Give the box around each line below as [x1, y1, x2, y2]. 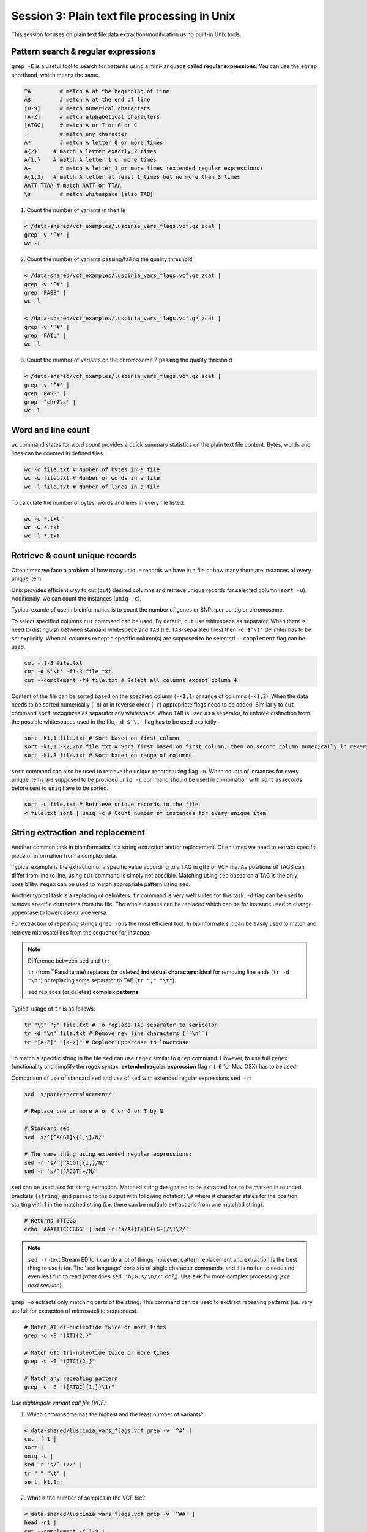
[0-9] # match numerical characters [24, 105, 150, 112]
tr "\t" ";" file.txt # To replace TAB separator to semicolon [24, 1022, 218, 1029]
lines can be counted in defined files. [11, 449, 105, 457]
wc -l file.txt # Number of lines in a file [24, 483, 160, 490]
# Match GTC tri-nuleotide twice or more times [24, 1349, 169, 1356]
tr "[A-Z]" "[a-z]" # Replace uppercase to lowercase [24, 1039, 189, 1045]
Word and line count [11, 425, 90, 435]
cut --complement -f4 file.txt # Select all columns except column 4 [24, 677, 237, 683]
